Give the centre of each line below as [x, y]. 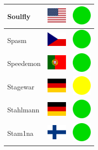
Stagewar [21, 86]
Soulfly [19, 16]
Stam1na [20, 133]
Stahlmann [24, 110]
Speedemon [24, 63]
